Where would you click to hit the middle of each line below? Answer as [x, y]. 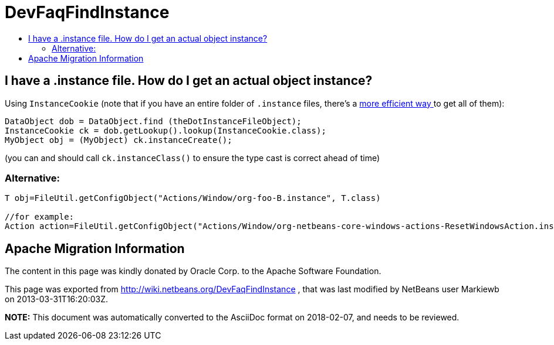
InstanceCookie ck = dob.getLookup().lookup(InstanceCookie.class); [165, 130]
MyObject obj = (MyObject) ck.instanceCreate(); [119, 140]
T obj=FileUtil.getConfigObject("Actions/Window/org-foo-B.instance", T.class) [193, 198]
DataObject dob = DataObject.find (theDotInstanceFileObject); [153, 121]
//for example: [40, 217]
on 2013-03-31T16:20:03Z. [57, 299]
